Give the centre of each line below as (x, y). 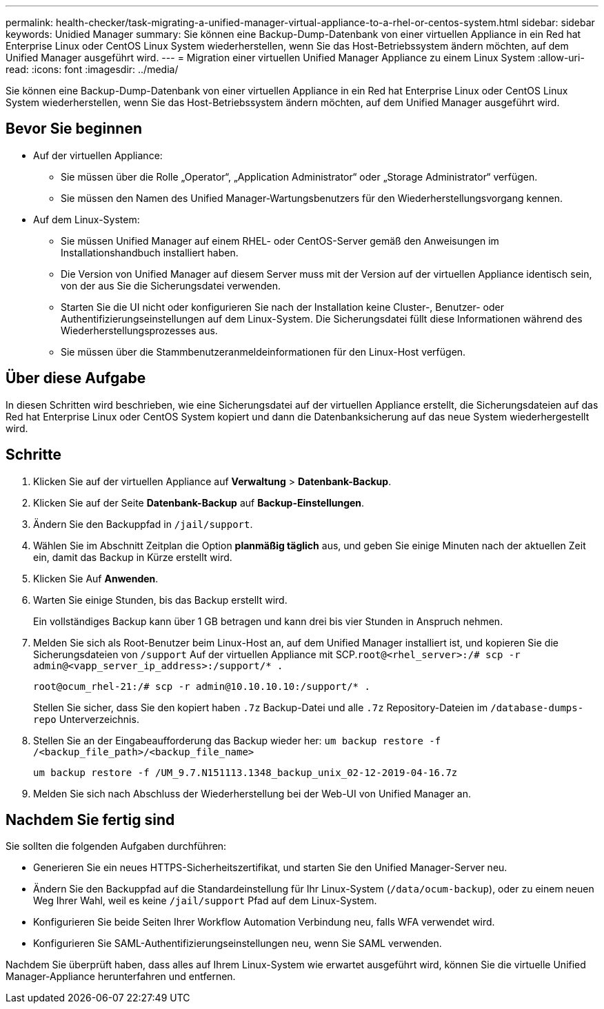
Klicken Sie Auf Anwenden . (96, 578)
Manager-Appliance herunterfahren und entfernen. (121, 977)
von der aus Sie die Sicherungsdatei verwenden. (171, 285)
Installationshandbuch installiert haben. (150, 252)
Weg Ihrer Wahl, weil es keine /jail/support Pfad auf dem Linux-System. (205, 901)
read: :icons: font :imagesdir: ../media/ (92, 69)
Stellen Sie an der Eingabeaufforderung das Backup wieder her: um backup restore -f (237, 740)
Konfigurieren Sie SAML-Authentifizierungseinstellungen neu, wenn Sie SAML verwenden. (238, 944)
